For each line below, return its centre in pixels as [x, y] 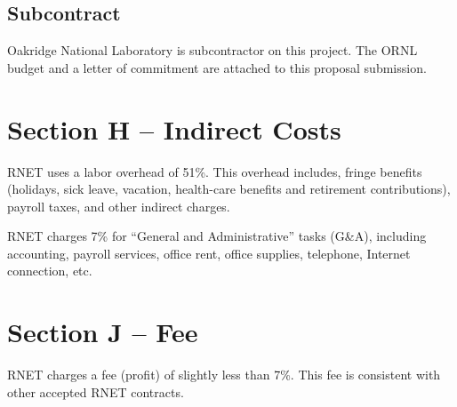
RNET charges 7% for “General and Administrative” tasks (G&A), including [217, 236]
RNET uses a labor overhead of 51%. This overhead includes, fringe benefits [215, 171]
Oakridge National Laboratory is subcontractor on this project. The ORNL [212, 50]
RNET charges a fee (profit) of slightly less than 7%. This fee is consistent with [224, 375]
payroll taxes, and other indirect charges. [119, 206]
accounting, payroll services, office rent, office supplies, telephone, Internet [209, 253]
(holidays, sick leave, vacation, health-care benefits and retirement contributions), [229, 189]
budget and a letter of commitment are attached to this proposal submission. [217, 67]
